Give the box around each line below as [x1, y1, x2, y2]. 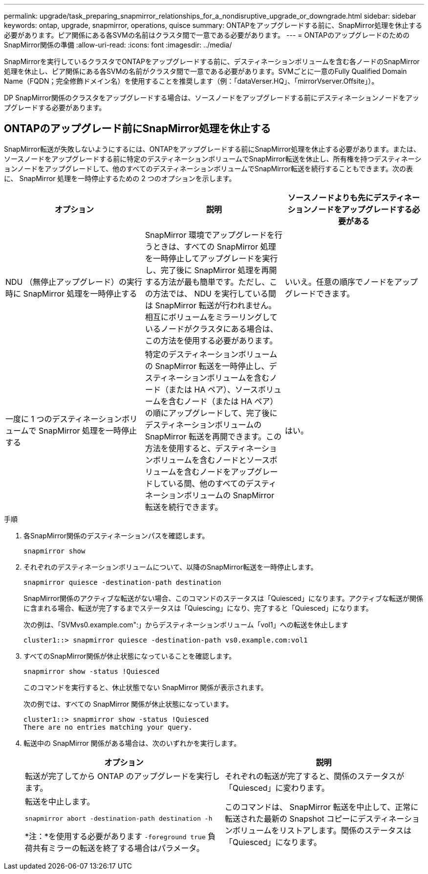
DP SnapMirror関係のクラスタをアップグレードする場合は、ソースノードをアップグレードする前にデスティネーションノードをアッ [4, 93, 420, 102]
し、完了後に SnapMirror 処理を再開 [145, 265, 277, 275]
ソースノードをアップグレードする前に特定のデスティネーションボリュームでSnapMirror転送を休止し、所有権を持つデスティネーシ [4, 154, 422, 163]
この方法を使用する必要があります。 [145, 335, 278, 345]
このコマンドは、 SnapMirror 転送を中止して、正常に [225, 802, 419, 812]
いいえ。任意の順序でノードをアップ [284, 276, 418, 287]
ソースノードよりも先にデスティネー [288, 192, 420, 203]
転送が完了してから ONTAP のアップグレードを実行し [25, 771, 220, 781]
